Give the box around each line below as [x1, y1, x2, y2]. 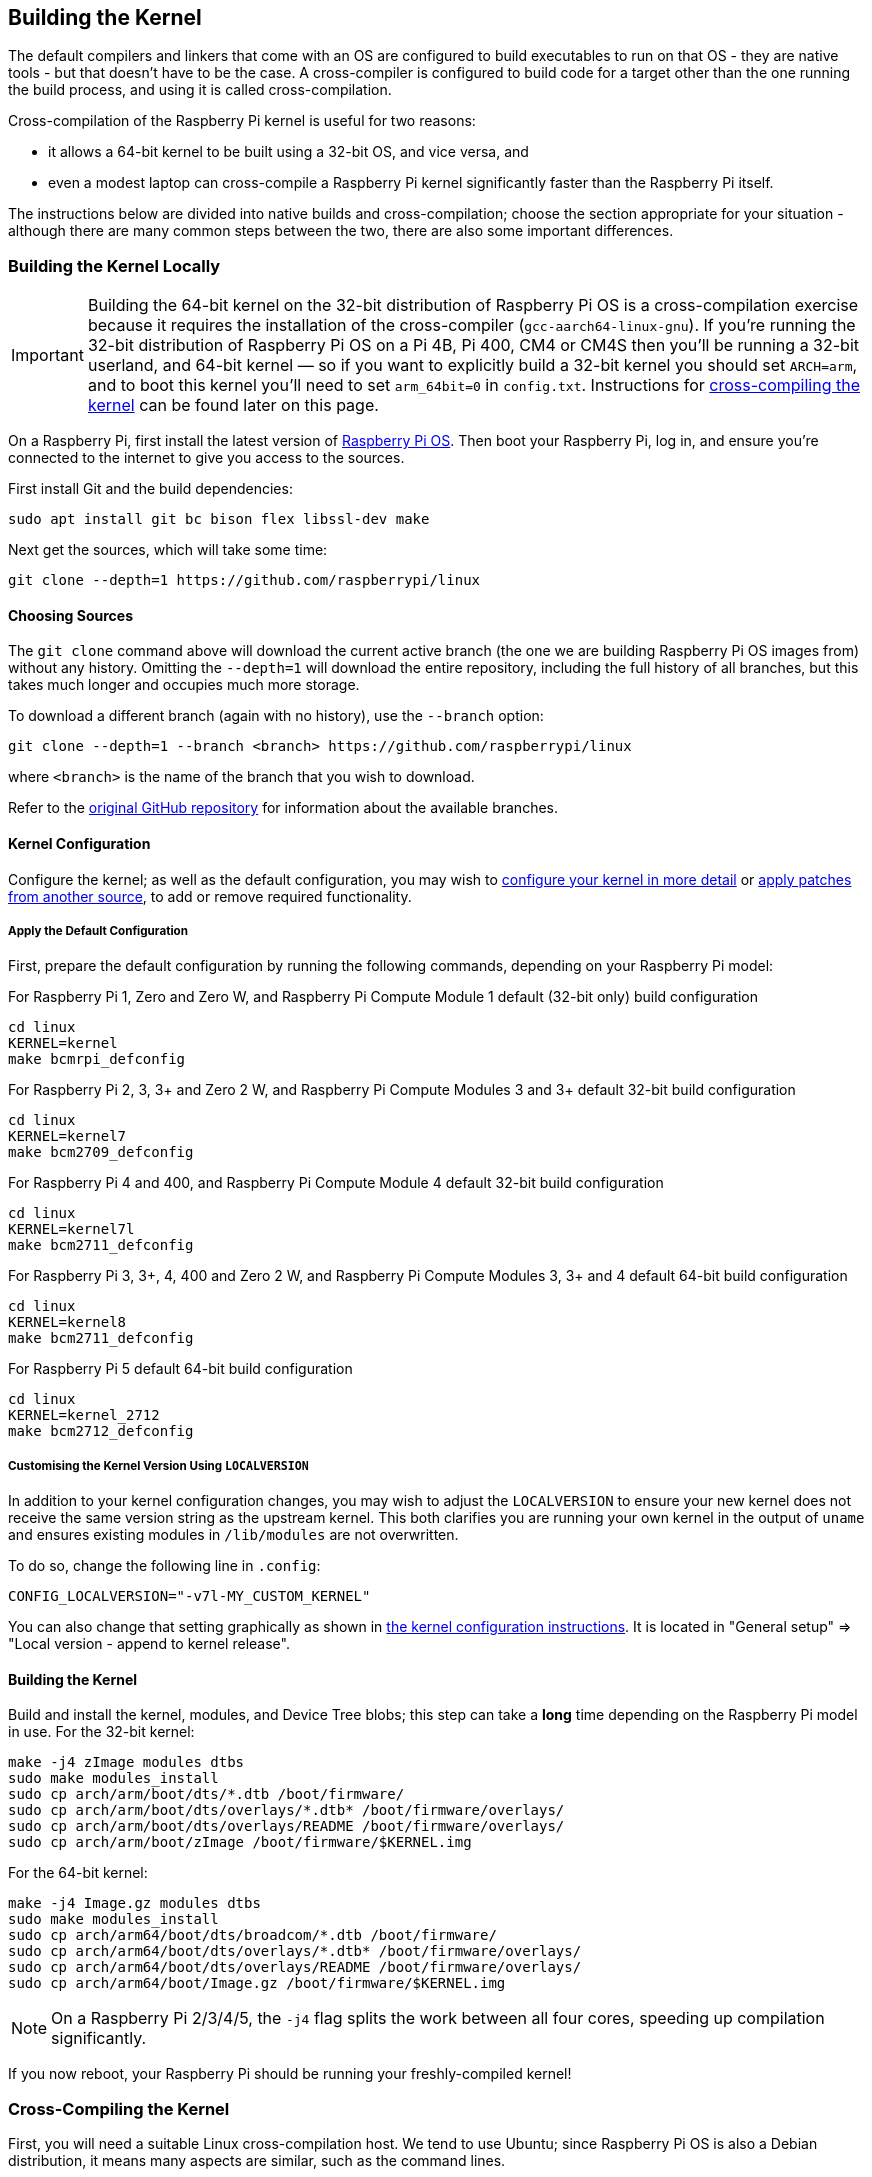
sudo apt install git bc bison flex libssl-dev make [8, 511, 430, 528]
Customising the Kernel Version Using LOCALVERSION [8, 1458, 309, 1473]
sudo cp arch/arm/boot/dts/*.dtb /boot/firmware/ [8, 1786, 405, 1803]
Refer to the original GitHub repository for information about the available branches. [8, 799, 559, 817]
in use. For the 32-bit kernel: [8, 1723, 195, 1741]
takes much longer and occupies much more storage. [8, 676, 360, 694]
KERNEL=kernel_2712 [8, 1407, 160, 1424]
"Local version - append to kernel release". [8, 1635, 290, 1653]
